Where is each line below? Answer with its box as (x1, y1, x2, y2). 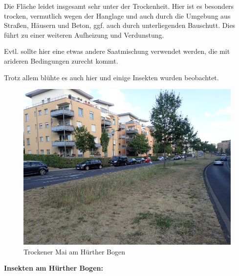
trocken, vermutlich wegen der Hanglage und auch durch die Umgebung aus (4, 10, 231, 21)
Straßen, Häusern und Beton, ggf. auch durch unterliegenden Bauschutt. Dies (4, 20, 236, 30)
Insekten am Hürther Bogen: (4, 263, 103, 273)
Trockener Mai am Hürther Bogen (23, 246, 126, 256)
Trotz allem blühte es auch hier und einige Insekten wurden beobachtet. (4, 72, 219, 82)
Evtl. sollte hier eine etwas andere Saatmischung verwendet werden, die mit (4, 46, 230, 56)
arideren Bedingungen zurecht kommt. (4, 55, 118, 66)
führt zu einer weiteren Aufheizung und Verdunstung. (4, 29, 164, 40)
